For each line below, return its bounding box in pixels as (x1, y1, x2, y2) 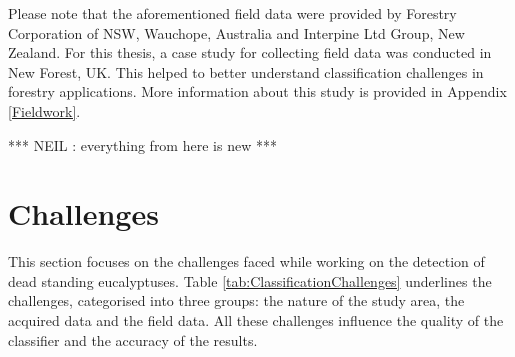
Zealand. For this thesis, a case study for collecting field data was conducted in (8, 42, 492, 63)
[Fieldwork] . (8, 100, 81, 121)
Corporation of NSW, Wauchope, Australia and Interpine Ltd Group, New (8, 22, 465, 43)
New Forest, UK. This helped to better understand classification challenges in (8, 61, 484, 82)
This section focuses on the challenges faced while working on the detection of (8, 251, 485, 272)
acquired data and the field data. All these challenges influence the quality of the (8, 310, 504, 331)
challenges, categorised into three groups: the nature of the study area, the (8, 290, 465, 311)
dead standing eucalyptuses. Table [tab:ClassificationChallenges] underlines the (8, 270, 492, 291)
